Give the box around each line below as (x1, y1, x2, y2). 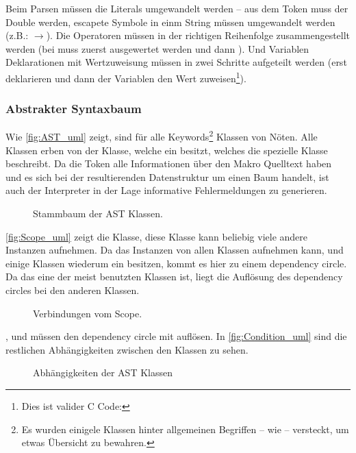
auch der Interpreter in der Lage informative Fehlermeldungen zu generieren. (5, 183, 327, 197)
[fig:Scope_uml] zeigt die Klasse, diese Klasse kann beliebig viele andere (5, 229, 308, 243)
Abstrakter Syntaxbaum (5, 100, 142, 117)
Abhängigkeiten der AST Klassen (33, 365, 173, 380)
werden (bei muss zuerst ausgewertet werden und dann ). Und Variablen (5, 41, 309, 56)
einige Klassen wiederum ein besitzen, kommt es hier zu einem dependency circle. (5, 256, 347, 270)
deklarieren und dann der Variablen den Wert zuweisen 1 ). (5, 69, 246, 85)
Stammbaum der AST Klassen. (33, 206, 163, 221)
